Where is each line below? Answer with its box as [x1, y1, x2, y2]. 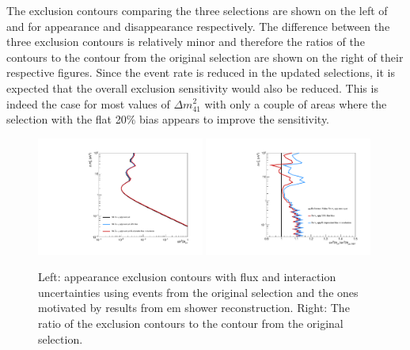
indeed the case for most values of [6, 95, 170, 112]
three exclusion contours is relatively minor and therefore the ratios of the [6, 33, 365, 50]
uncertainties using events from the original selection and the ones [38, 283, 359, 300]
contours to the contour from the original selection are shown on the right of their [6, 48, 404, 65]
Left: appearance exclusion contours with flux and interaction [38, 268, 336, 285]
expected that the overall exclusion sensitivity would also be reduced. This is [6, 79, 378, 96]
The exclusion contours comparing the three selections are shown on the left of [6, 2, 388, 18]
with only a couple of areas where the [204, 95, 387, 112]
